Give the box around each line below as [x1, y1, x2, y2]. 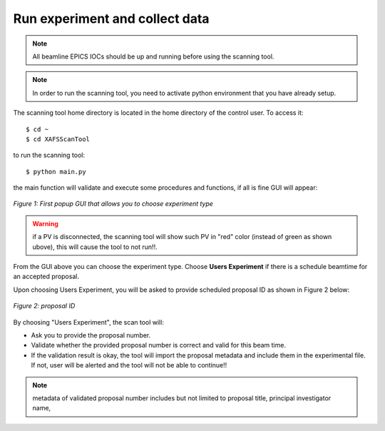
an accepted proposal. [13, 272, 80, 281]
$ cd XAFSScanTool [26, 135, 91, 143]
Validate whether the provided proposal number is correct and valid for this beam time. [31, 341, 287, 350]
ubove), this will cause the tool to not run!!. [32, 243, 158, 251]
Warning [32, 219, 58, 228]
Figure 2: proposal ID [13, 302, 76, 310]
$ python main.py [26, 168, 86, 176]
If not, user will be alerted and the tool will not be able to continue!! [31, 361, 227, 370]
